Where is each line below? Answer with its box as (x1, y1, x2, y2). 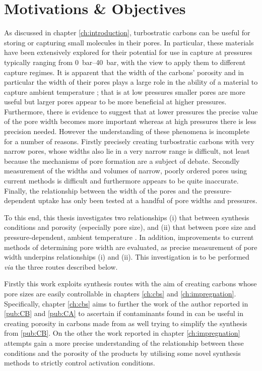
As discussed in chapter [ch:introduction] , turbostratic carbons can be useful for (4, 27, 250, 38)
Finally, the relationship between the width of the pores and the (4, 185, 202, 196)
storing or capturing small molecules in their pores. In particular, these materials (4, 37, 254, 47)
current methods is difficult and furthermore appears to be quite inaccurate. (4, 175, 239, 186)
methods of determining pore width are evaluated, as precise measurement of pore (4, 241, 257, 252)
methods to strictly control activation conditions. (4, 357, 155, 368)
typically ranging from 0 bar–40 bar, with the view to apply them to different (4, 56, 246, 67)
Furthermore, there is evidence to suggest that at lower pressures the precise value (4, 106, 258, 116)
